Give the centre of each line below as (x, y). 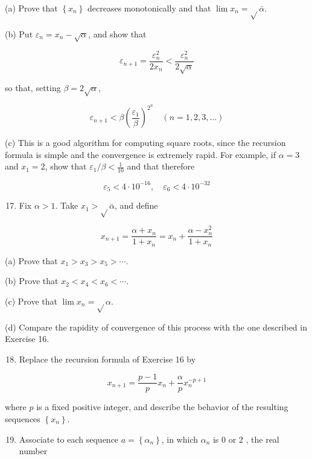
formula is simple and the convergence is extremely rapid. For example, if (140, 154)
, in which (180, 439)
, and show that (117, 33)
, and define (136, 205)
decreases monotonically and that (149, 8)
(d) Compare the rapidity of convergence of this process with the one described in (156, 327)
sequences (23, 418)
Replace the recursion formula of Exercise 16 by (107, 359)
